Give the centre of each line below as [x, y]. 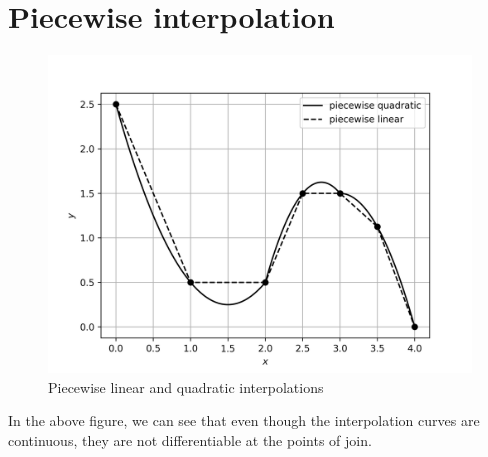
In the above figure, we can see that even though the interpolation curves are [244, 420]
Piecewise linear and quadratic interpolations [186, 386]
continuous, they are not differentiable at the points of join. [190, 439]
